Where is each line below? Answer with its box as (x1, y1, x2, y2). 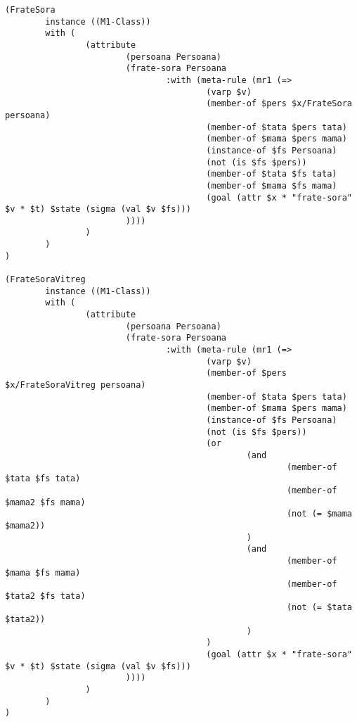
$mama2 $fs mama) (5, 497, 86, 507)
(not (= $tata (286, 602, 352, 613)
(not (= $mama (286, 509, 352, 519)
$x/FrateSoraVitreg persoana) (5, 380, 146, 390)
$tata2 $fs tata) (5, 590, 86, 601)
